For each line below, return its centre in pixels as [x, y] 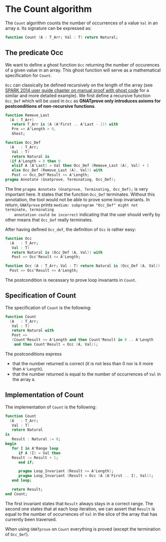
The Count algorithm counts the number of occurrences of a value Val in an [82, 23]
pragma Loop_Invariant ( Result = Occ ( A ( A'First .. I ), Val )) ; [86, 476]
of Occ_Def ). [17, 534]
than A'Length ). [28, 369]
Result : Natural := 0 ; [36, 439]
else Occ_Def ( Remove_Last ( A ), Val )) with [57, 170]
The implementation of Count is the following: [51, 407]
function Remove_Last [27, 115]
